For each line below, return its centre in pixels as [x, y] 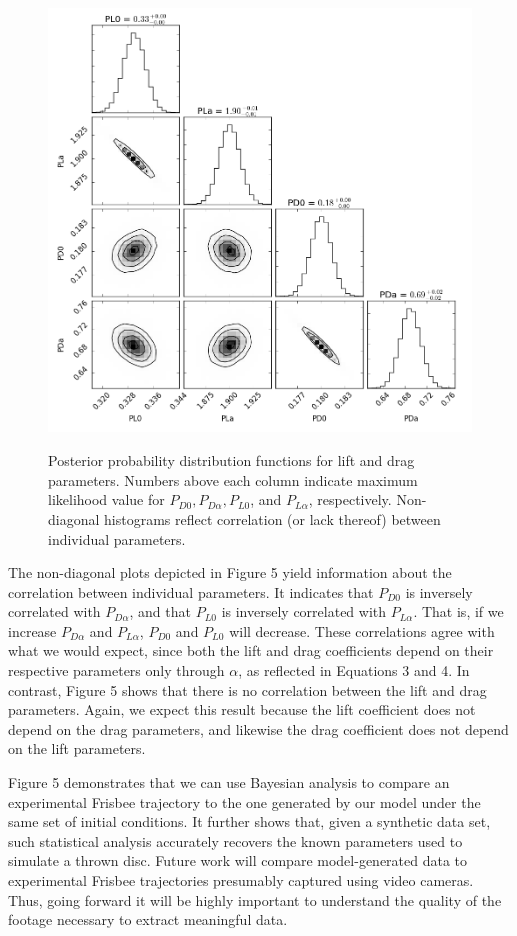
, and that [160, 611]
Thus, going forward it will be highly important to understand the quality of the [255, 899]
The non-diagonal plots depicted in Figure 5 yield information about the [230, 572]
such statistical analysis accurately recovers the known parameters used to [235, 840]
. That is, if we [458, 611]
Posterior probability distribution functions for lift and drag [231, 460]
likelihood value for [106, 499]
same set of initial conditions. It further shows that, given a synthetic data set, [249, 821]
